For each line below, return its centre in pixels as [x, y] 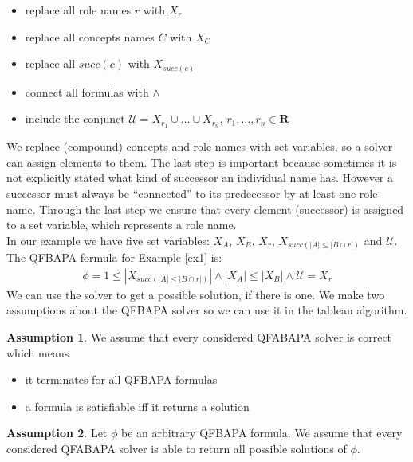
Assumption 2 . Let [57, 433]
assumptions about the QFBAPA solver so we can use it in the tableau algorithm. [207, 310]
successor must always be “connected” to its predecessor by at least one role [192, 193]
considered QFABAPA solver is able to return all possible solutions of [177, 449]
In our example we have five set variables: [108, 240]
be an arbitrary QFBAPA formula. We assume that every [262, 433]
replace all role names [78, 10]
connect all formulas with [87, 91]
